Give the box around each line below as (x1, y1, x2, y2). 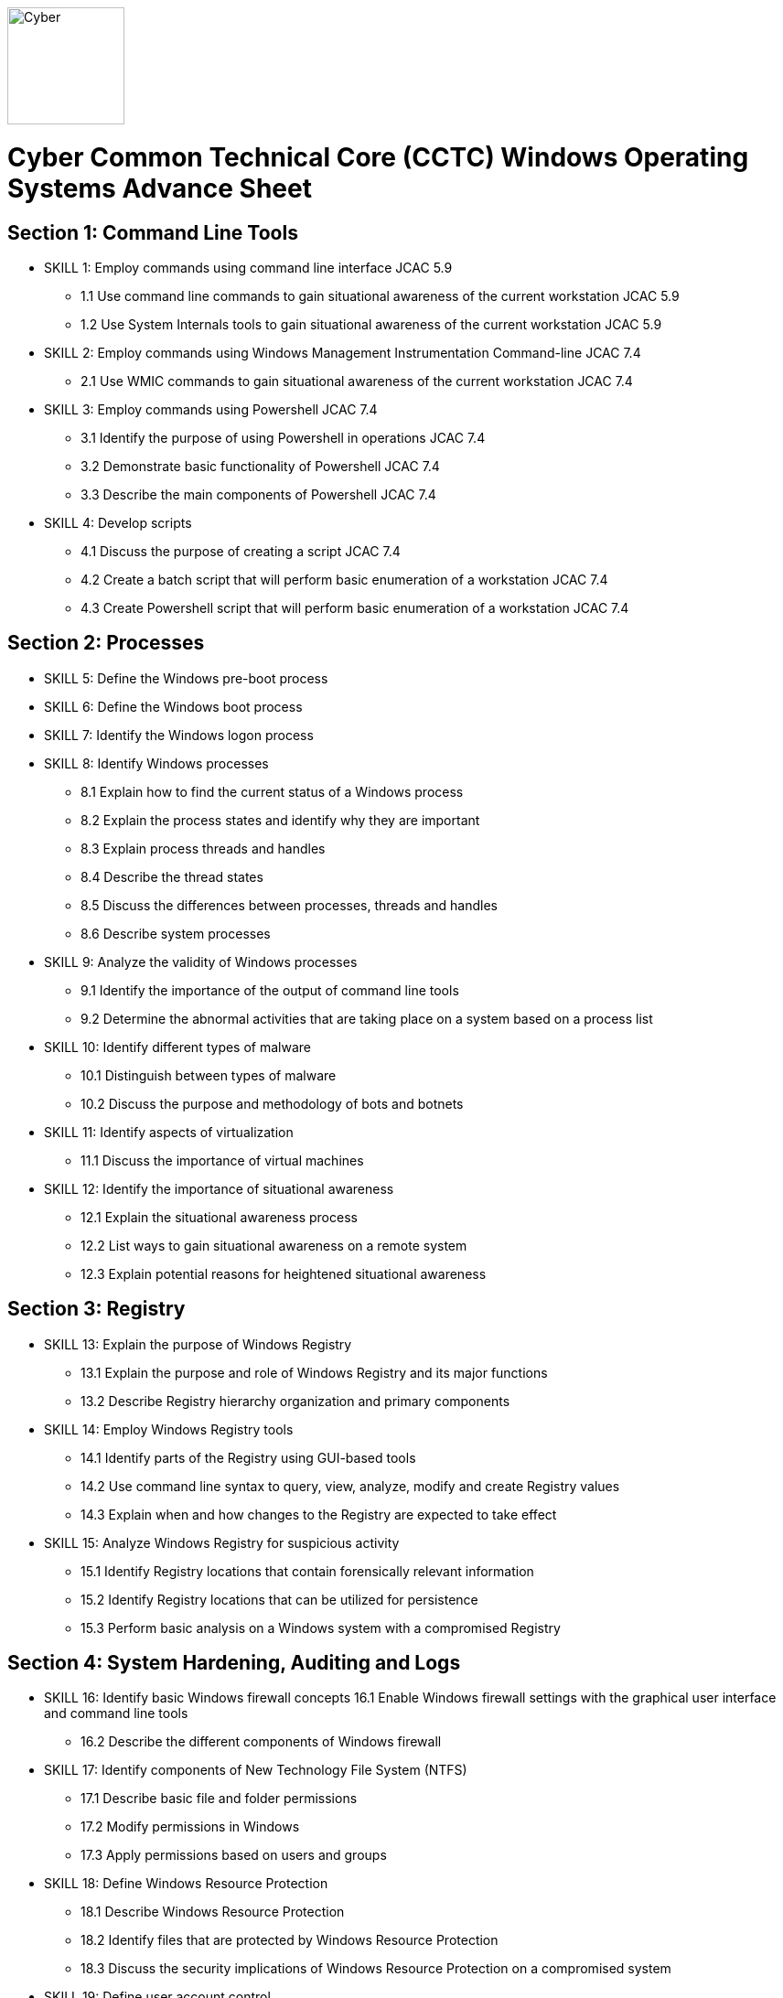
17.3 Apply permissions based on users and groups (80, 1847, 387, 1864)
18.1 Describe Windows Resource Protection (80, 1904, 345, 1920)
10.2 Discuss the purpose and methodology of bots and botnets (80, 1095, 464, 1112)
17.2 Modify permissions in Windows (80, 1819, 300, 1835)
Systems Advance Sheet (7, 172, 312, 204)
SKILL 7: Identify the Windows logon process (44, 726, 314, 743)
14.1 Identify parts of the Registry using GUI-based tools (80, 1449, 416, 1466)
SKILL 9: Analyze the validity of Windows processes (44, 953, 358, 970)
